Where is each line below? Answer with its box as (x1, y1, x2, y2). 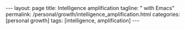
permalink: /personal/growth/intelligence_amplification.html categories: (5, 11, 180, 18)
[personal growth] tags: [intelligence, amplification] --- (5, 17, 140, 24)
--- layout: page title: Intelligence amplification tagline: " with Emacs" (5, 5, 175, 11)
